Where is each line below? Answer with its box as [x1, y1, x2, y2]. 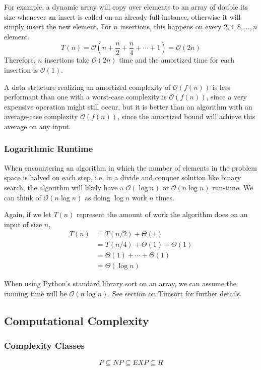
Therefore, [4, 55, 36, 65]
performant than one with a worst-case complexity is [4, 91, 167, 102]
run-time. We [212, 182, 253, 192]
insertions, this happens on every [120, 21, 222, 32]
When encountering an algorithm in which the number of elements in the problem [4, 162, 257, 173]
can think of [4, 192, 41, 202]
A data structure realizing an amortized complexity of [4, 81, 171, 92]
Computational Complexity [4, 313, 149, 329]
